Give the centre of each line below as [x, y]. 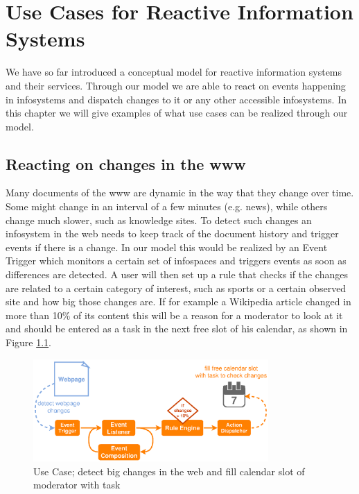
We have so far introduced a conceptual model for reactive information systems [174, 72]
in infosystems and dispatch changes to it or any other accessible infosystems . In [176, 99]
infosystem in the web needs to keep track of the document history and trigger [172, 233]
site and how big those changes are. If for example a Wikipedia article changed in [178, 301]
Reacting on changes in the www [126, 163]
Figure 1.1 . [28, 342]
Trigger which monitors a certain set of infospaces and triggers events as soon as [176, 261]
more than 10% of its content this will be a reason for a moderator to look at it [174, 315]
